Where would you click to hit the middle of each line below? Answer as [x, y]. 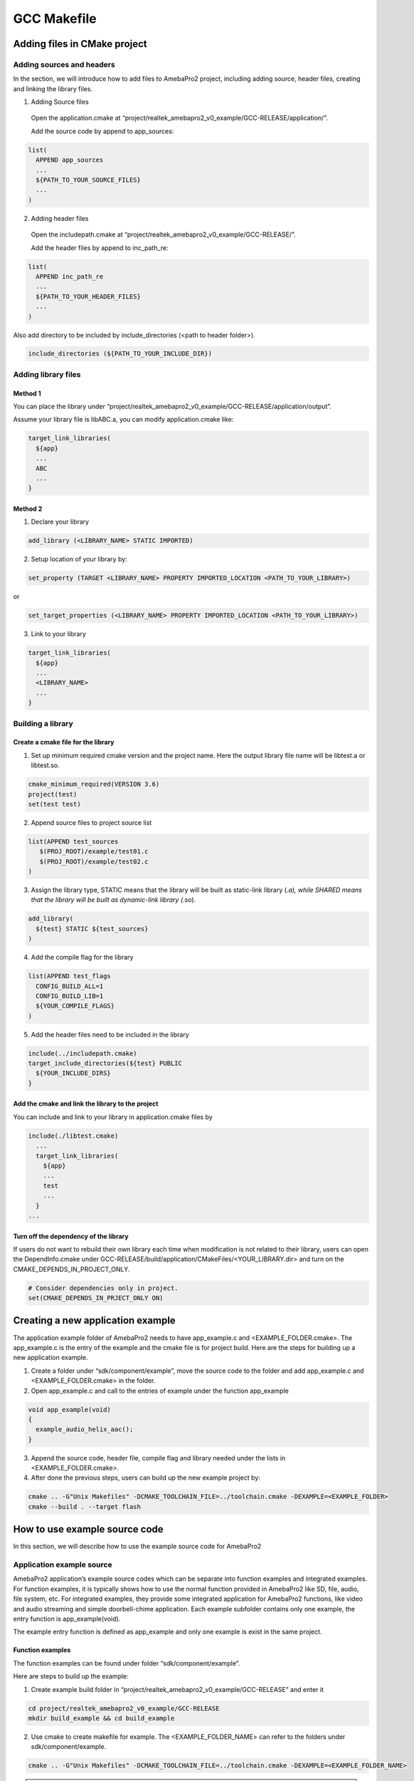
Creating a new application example [94, 1320]
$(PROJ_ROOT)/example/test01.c [94, 852]
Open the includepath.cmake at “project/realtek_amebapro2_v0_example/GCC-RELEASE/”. [163, 234]
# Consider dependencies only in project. [103, 1288]
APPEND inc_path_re [70, 276]
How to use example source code [88, 1529]
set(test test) [54, 804]
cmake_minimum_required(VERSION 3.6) [94, 784]
